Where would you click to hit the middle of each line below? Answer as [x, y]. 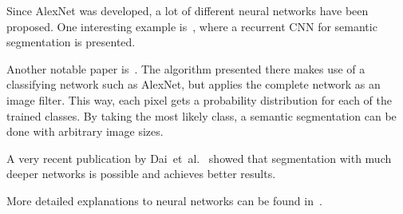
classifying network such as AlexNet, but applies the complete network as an [194, 84]
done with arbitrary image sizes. [85, 131]
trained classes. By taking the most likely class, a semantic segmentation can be [201, 115]
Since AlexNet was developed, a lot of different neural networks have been [188, 10]
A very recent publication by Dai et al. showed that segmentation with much [199, 158]
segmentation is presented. [71, 42]
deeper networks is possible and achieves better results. [141, 174]
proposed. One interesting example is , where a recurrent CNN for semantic [192, 26]
